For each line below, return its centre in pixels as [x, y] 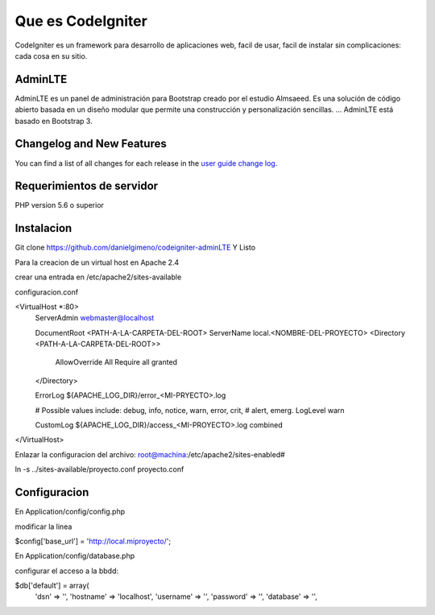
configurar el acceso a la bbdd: [66, 571]
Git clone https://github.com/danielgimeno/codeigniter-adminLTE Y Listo [135, 248]
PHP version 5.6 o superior [60, 205]
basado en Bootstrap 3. [54, 121]
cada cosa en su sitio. [51, 56]
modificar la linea [43, 526]
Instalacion [43, 228]
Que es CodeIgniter [81, 21]
